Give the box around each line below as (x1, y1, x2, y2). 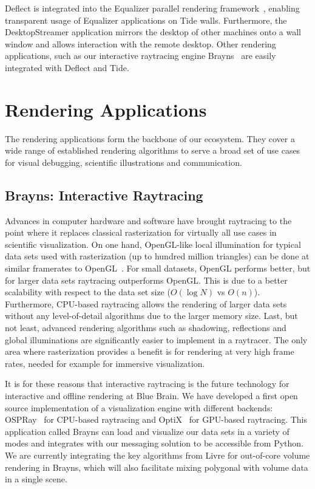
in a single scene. (5, 473, 67, 485)
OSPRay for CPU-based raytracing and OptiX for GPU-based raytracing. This (5, 413, 308, 426)
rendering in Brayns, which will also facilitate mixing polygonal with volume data (5, 460, 308, 473)
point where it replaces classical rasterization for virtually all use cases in (5, 226, 277, 239)
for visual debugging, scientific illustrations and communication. (5, 156, 242, 168)
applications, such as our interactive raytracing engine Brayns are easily (5, 49, 276, 62)
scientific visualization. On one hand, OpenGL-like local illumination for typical (5, 238, 301, 250)
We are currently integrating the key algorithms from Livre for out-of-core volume (5, 448, 310, 461)
